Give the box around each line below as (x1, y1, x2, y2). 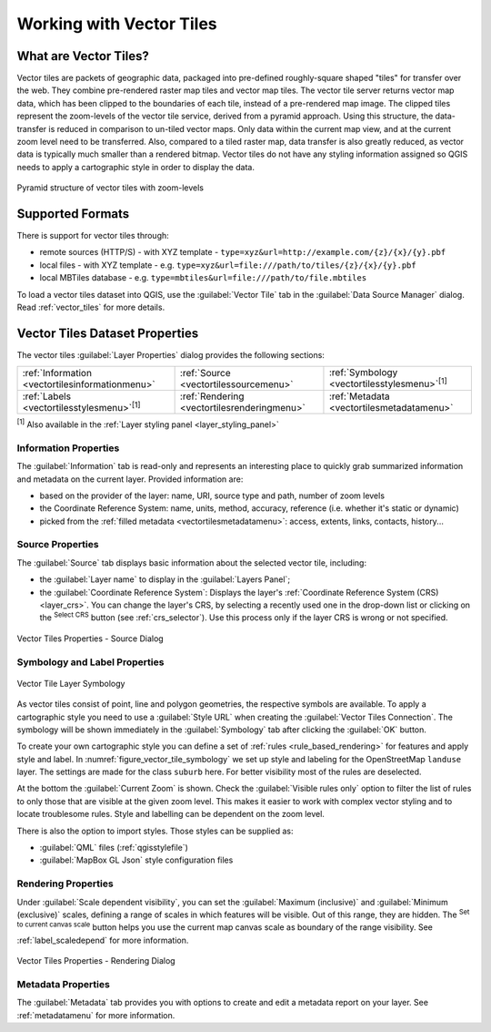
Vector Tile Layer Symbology (16, 678, 125, 689)
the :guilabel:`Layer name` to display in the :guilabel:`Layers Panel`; (39, 574, 291, 585)
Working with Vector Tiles (16, 14, 217, 34)
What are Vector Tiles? (16, 48, 150, 64)
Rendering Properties (16, 877, 114, 890)
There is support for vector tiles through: (16, 230, 170, 241)
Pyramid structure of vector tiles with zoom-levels (16, 182, 205, 193)
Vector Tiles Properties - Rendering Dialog (16, 955, 176, 966)
